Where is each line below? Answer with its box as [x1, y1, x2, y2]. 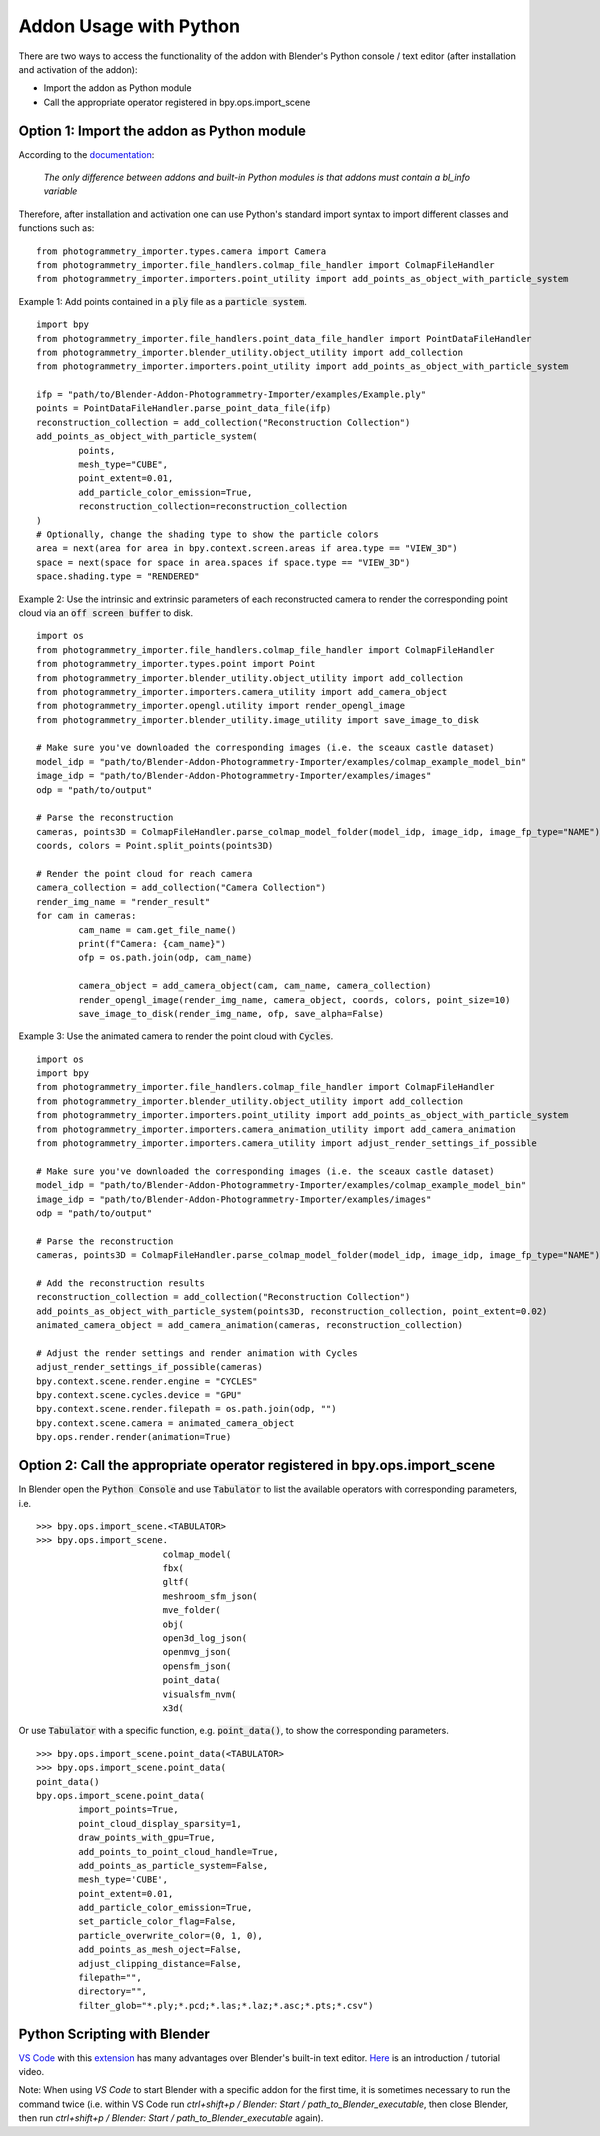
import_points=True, [78, 1804, 179, 1815]
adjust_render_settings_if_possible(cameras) [36, 1361, 264, 1373]
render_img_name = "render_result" [36, 896, 211, 907]
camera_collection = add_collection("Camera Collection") [36, 882, 327, 894]
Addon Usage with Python [18, 15, 240, 37]
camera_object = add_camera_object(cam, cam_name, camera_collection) [78, 980, 432, 992]
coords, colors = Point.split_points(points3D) [36, 840, 274, 852]
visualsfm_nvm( [162, 1688, 237, 1700]
